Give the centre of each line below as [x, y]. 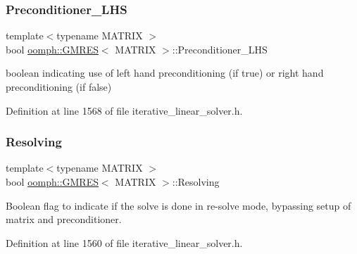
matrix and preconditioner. [64, 219]
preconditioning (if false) [59, 87]
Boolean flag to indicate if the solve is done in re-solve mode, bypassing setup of [178, 205]
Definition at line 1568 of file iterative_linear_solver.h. [124, 110]
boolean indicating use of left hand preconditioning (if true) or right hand [165, 73]
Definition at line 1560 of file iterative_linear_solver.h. [124, 242]
